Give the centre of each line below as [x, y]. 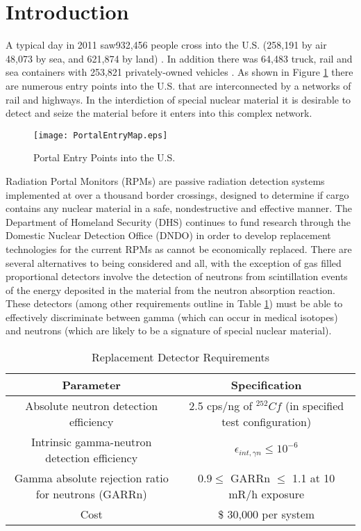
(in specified [315, 406]
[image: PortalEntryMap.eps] [101, 135]
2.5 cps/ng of [221, 406]
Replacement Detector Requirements [180, 357]
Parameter [91, 385]
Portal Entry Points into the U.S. [104, 157]
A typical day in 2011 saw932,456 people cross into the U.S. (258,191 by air [166, 45]
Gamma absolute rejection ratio [91, 478]
